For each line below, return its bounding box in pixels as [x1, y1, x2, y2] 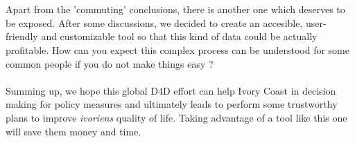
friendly [6, 29, 38, 44]
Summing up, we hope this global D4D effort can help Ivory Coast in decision [6, 83, 336, 97]
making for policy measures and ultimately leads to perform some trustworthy [6, 97, 338, 111]
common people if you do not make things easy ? [6, 56, 214, 70]
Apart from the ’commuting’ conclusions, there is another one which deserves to [6, 2, 345, 17]
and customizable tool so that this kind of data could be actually [41, 29, 318, 44]
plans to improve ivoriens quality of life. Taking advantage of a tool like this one [6, 110, 347, 124]
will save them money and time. [6, 124, 141, 138]
